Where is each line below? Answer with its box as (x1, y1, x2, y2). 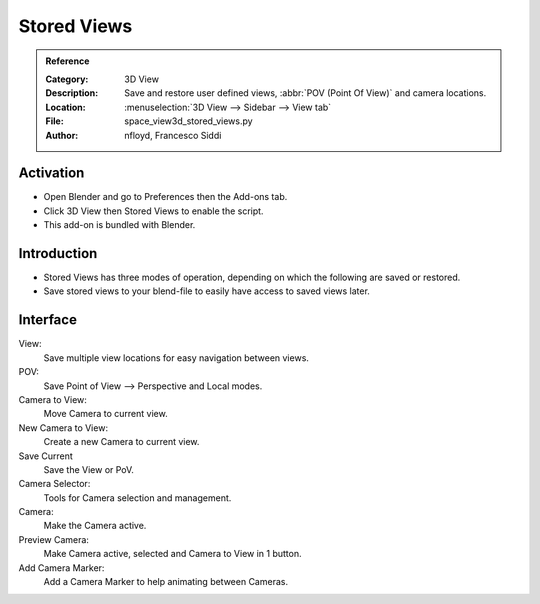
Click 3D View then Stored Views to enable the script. (43, 205, 264, 217)
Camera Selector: (18, 478, 91, 490)
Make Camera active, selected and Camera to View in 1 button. (43, 548, 302, 560)
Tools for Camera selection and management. (43, 491, 232, 504)
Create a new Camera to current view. (43, 436, 200, 448)
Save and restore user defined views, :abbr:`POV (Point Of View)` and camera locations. (124, 87, 487, 99)
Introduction (18, 245, 98, 262)
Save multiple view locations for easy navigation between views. (43, 351, 310, 364)
